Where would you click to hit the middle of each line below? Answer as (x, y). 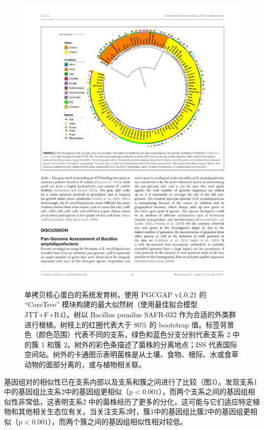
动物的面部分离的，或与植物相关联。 (85, 364)
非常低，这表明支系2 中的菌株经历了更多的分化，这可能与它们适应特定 (135, 401)
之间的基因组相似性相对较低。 (137, 421)
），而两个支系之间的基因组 (203, 391)
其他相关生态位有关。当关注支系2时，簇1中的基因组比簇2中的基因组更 (134, 411)
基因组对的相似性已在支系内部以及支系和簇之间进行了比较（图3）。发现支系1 (131, 381)
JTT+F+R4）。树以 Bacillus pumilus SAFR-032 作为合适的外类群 (130, 314)
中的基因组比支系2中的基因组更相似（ (67, 391)
